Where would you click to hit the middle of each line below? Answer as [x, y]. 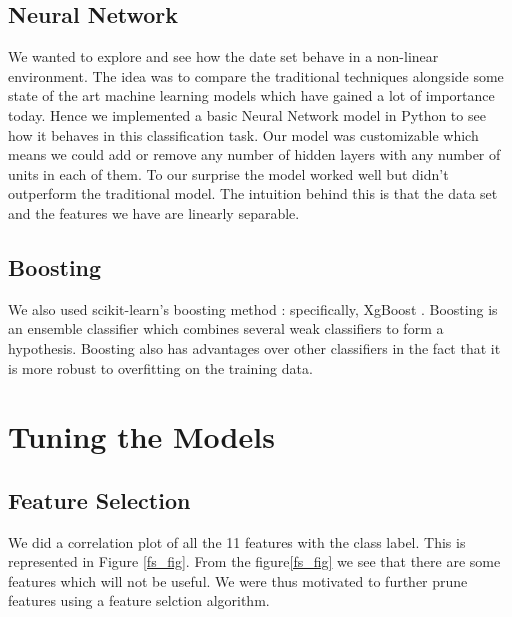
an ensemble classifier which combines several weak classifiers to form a [226, 328]
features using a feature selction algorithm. [139, 600]
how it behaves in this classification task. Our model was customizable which [243, 134]
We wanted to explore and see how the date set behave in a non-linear [223, 56]
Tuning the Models [141, 436]
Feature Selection [99, 499]
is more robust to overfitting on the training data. [160, 367]
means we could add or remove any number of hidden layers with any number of [254, 154]
